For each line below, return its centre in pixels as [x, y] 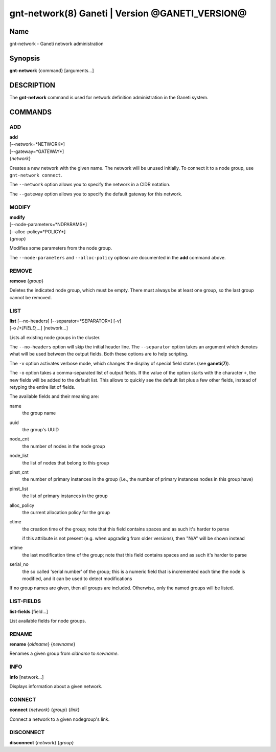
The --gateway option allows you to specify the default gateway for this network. [96, 194]
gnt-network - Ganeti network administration [56, 44]
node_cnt [19, 439]
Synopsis [25, 58]
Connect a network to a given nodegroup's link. [60, 719]
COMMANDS [31, 112]
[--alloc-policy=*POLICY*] [38, 231]
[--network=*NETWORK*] [37, 144]
